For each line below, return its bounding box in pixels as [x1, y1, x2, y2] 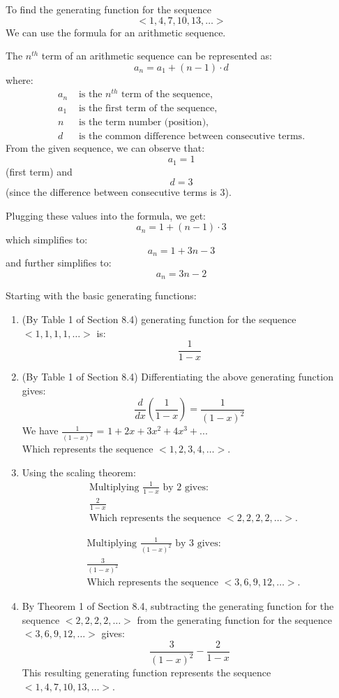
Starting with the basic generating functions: [6, 288, 197, 303]
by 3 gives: [175, 538, 221, 548]
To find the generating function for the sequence [6, 2, 211, 16]
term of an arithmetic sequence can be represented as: [41, 48, 272, 63]
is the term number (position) [78, 117, 206, 128]
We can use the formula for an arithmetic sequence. [6, 24, 226, 39]
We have [22, 423, 59, 438]
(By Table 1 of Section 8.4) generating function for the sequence [22, 312, 296, 326]
